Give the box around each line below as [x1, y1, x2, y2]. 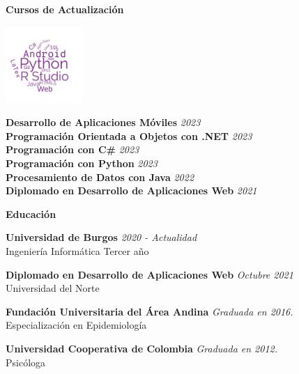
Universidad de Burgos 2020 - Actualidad [6, 230, 197, 244]
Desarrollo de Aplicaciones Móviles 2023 [6, 115, 201, 130]
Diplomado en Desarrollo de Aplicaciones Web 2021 [6, 183, 257, 198]
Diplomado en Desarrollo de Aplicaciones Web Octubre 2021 [6, 267, 293, 281]
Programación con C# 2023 [6, 142, 139, 157]
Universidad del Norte [6, 281, 100, 295]
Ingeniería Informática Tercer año [6, 243, 149, 258]
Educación [6, 206, 56, 221]
